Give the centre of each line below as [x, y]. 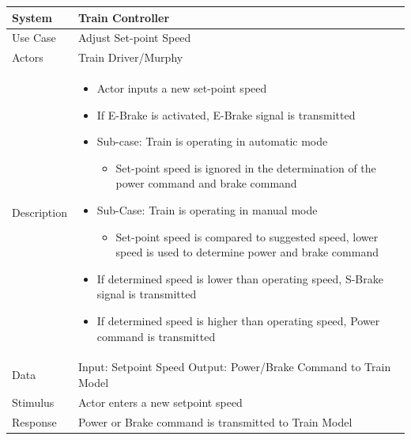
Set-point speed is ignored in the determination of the [246, 167]
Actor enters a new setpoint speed [160, 402]
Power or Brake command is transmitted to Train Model [215, 421]
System [32, 17]
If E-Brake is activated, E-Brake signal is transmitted [226, 114]
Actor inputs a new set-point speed [182, 88]
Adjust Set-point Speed [134, 38]
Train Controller [124, 17]
